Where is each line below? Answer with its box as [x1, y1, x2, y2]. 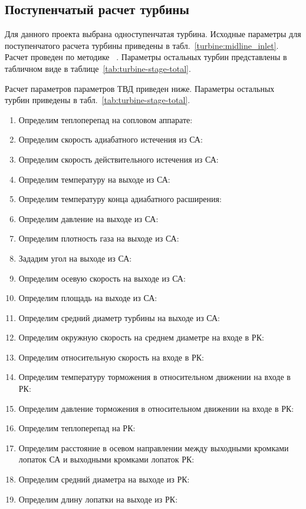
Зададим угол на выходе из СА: [18, 252, 132, 264]
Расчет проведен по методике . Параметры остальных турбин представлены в [5, 51, 287, 63]
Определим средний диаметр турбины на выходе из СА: [18, 311, 221, 323]
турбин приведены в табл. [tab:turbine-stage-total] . [5, 94, 190, 106]
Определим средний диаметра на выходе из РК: [18, 473, 190, 485]
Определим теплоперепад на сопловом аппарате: [18, 113, 193, 125]
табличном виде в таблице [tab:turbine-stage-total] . [5, 62, 191, 74]
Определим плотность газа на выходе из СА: [18, 232, 179, 244]
